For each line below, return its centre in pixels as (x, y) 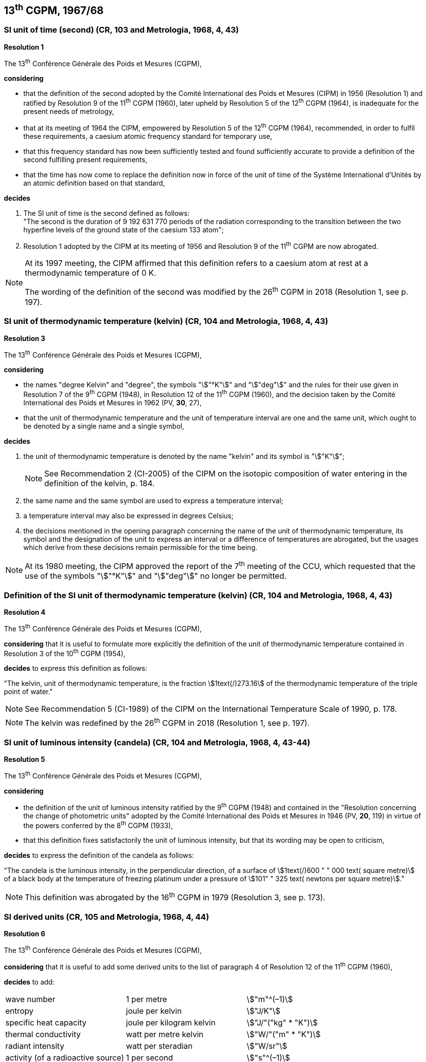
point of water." (28, 692)
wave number (30, 999)
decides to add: (29, 982)
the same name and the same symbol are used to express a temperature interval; (153, 500)
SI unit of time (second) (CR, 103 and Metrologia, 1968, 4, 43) (121, 30)
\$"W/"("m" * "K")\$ (284, 1034)
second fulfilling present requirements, (85, 159)
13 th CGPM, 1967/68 (54, 9)
